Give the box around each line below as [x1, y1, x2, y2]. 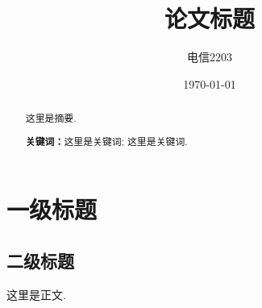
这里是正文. [6, 285, 66, 302]
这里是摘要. [25, 111, 77, 125]
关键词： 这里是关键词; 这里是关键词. [25, 134, 188, 148]
